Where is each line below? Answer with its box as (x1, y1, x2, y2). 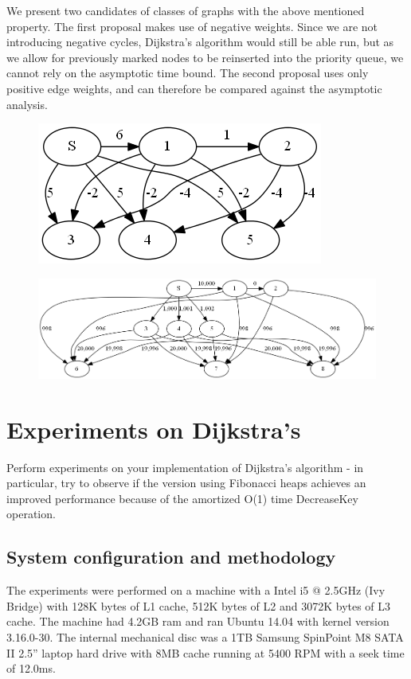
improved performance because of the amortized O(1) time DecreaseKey (6, 490, 358, 506)
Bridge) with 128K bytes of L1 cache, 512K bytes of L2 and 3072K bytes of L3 (6, 597, 391, 614)
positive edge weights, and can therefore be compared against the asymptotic (6, 80, 382, 96)
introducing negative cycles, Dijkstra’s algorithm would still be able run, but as (6, 33, 394, 50)
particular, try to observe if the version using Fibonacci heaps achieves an (6, 474, 366, 491)
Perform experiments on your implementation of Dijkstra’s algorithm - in (6, 459, 364, 475)
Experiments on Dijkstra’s (6, 412, 301, 445)
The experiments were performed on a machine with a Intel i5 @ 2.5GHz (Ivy (6, 582, 386, 599)
